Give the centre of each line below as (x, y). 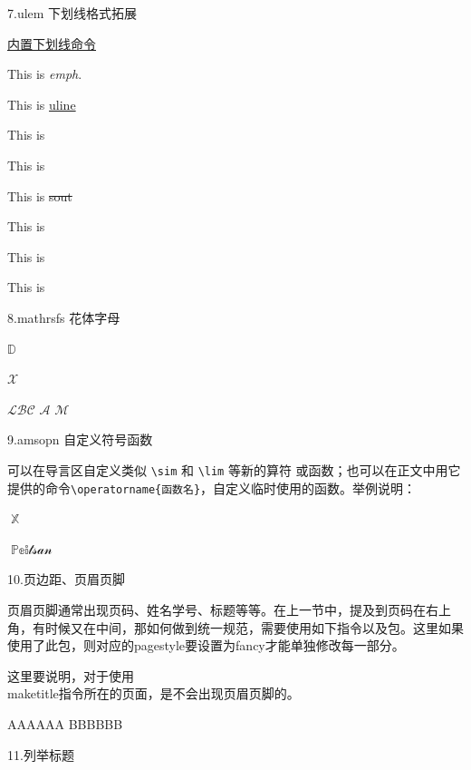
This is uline (42, 104)
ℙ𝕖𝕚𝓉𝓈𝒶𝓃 (31, 550)
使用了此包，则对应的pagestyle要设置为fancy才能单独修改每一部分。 (206, 645)
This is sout (40, 195)
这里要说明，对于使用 (71, 675)
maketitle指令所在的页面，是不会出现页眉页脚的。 (154, 693)
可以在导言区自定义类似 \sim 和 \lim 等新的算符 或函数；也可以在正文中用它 (234, 469)
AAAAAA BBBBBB (65, 723)
